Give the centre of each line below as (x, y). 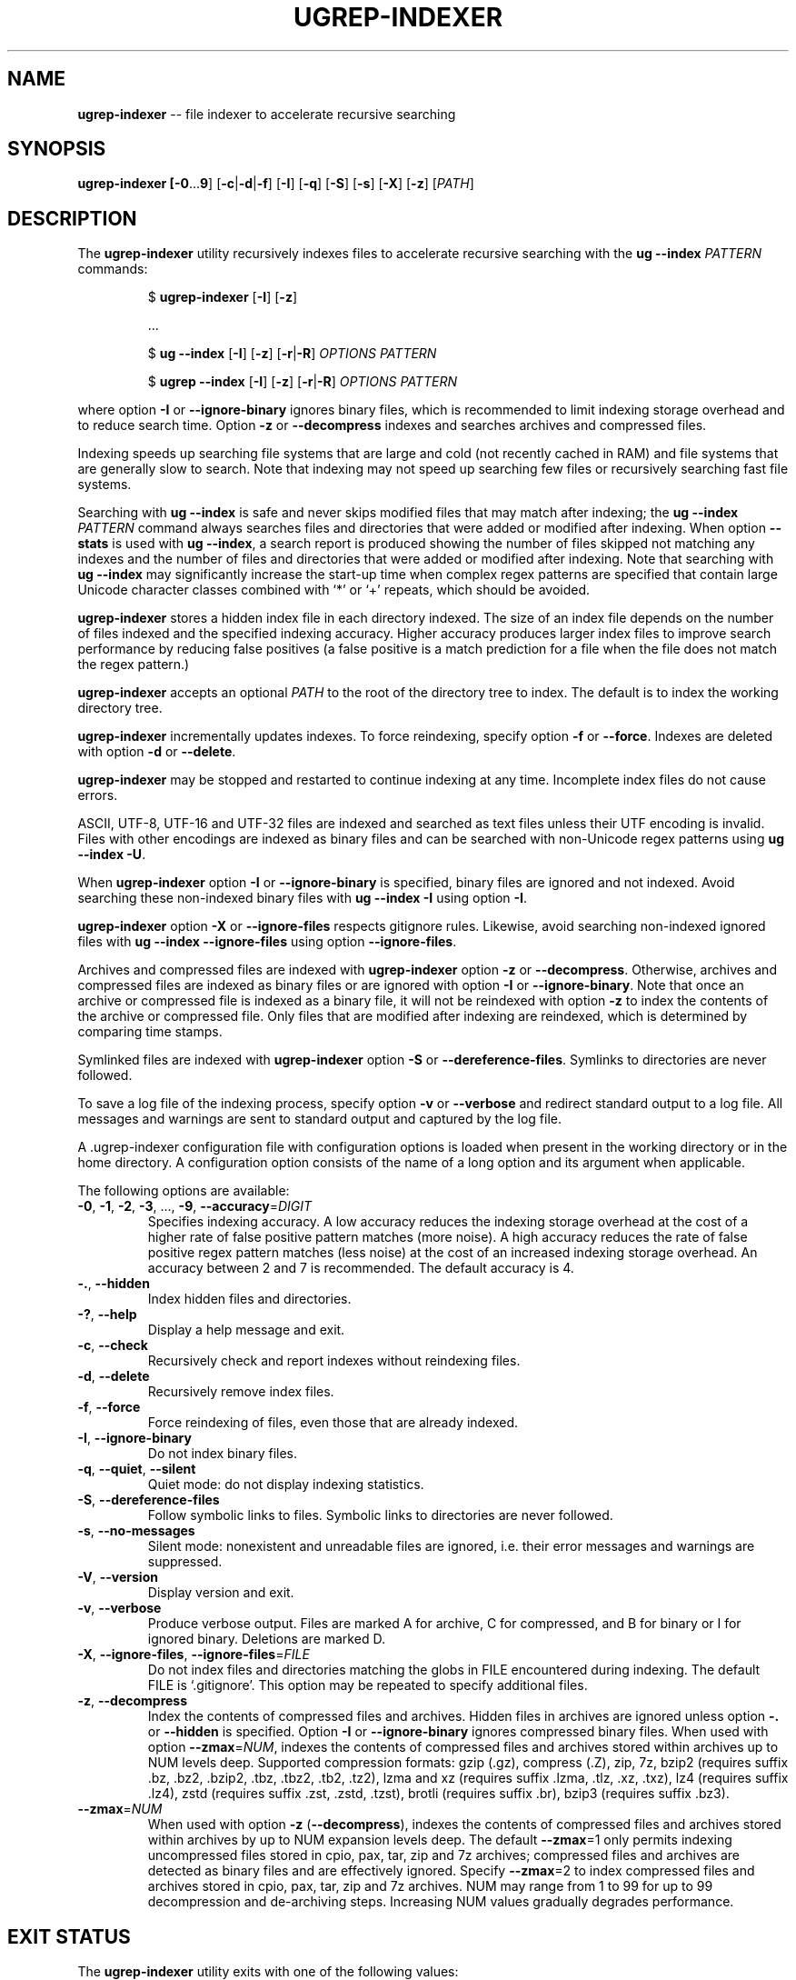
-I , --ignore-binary (134, 1438)
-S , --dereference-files (149, 1500)
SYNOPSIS (57, 149)
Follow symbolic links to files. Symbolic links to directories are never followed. (380, 1515)
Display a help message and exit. (246, 1330)
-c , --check (113, 1345)
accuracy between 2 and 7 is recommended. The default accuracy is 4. (361, 1268)
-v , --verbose (119, 1608)
